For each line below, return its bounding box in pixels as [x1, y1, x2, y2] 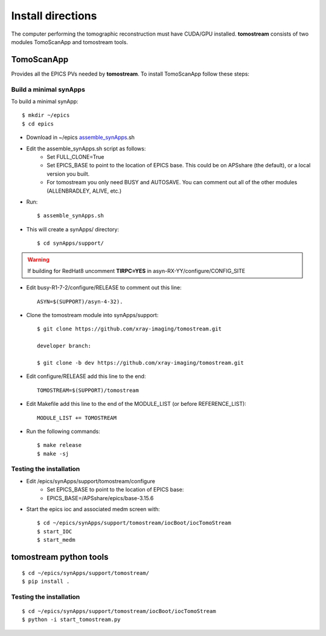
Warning [27, 256, 50, 263]
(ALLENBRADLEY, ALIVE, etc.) [46, 187, 122, 194]
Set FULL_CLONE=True [46, 153, 105, 160]
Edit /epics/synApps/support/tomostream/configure [26, 477, 155, 484]
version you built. [46, 170, 90, 178]
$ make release [37, 442, 82, 449]
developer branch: [37, 342, 92, 350]
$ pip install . [22, 577, 70, 585]
